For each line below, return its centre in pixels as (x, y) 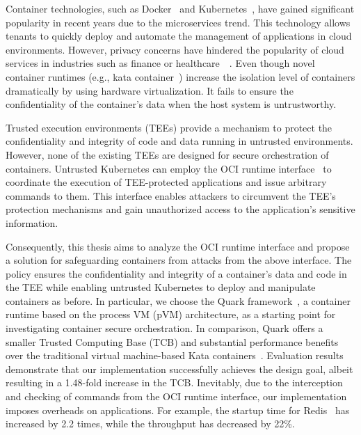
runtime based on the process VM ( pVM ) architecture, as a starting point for (171, 314)
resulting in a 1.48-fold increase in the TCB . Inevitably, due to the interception (174, 382)
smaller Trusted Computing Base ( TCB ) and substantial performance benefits (172, 341)
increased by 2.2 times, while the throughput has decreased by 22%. (150, 424)
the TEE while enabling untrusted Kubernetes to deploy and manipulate (161, 287)
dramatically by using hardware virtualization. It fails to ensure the (150, 90)
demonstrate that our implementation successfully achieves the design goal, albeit (179, 369)
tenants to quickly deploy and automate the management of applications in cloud (179, 36)
